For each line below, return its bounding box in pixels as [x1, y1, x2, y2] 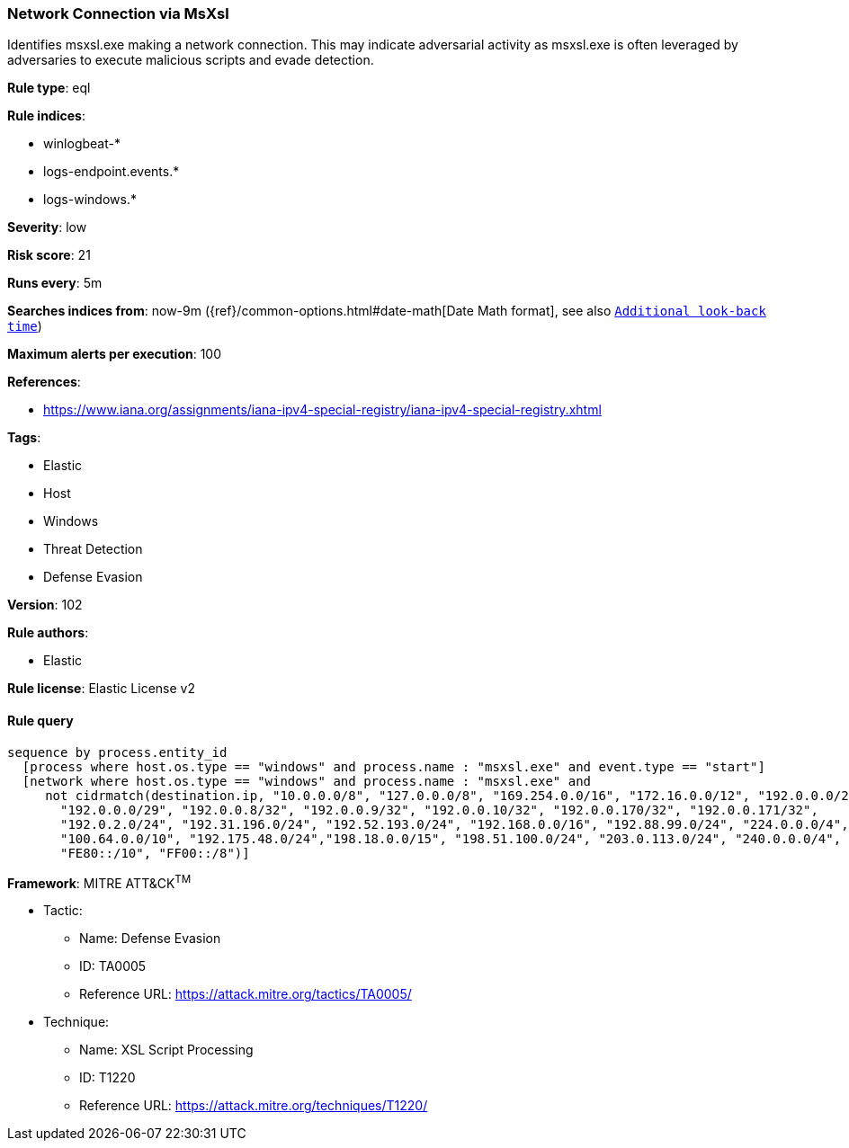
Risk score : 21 [7, 247, 91, 263]
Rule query [7, 712, 74, 728]
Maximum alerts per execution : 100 [7, 346, 222, 362]
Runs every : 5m [7, 275, 103, 291]
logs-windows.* [43, 191, 137, 208]
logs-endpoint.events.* [43, 164, 180, 180]
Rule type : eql [7, 80, 91, 96]
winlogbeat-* [43, 136, 121, 152]
